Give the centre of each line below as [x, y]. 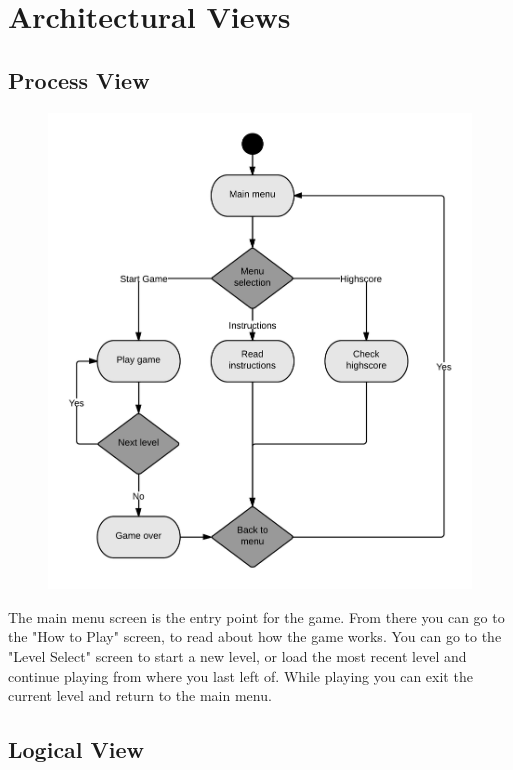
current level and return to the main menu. [140, 695]
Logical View [76, 749]
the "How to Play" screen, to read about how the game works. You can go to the [255, 636]
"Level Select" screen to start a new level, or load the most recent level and [237, 655]
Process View [79, 79]
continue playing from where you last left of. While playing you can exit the [240, 675]
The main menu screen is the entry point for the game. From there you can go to [256, 616]
